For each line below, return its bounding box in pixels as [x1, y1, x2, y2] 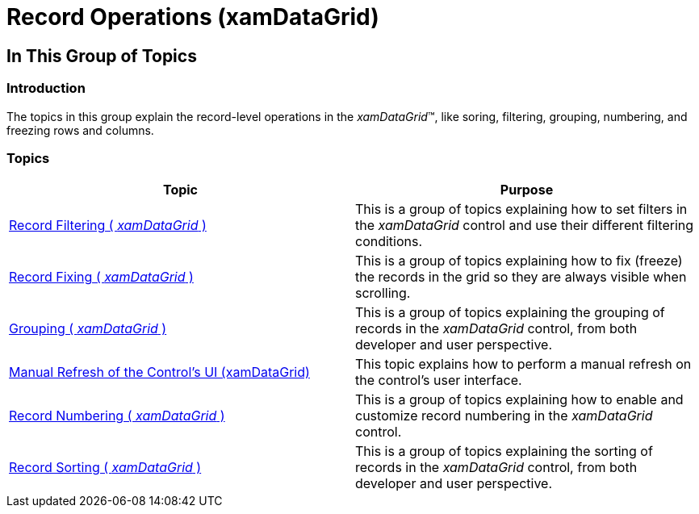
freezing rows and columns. [6, 123, 154, 137]
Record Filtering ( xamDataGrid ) [9, 217, 207, 234]
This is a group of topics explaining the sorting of [355, 443, 653, 460]
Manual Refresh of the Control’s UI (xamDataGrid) [9, 364, 310, 381]
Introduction [6, 80, 86, 97]
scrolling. [355, 285, 411, 302]
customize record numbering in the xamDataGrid [355, 407, 653, 424]
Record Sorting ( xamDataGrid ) [9, 459, 202, 476]
